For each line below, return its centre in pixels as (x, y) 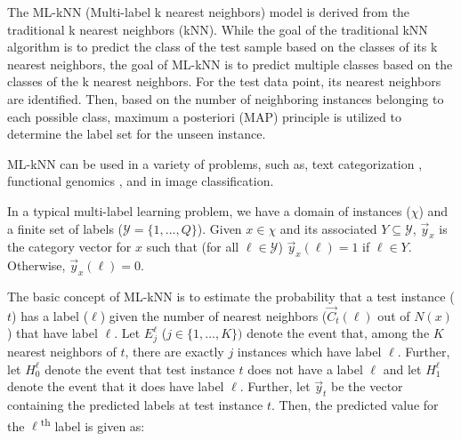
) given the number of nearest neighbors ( (214, 315)
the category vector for (69, 247)
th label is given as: (93, 424)
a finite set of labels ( (65, 228)
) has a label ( (50, 315)
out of (394, 315)
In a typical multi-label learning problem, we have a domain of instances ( (209, 210)
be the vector (367, 386)
